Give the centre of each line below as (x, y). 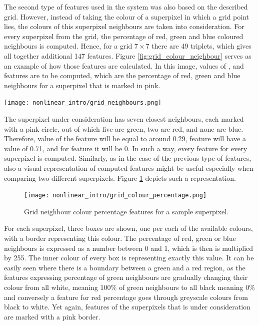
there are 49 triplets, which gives (201, 46)
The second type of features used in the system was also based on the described (126, 7)
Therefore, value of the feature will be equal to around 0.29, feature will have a (125, 138)
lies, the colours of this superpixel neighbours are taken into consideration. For (124, 26)
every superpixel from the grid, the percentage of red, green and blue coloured (124, 36)
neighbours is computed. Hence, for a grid (68, 46)
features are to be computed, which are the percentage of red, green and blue (122, 75)
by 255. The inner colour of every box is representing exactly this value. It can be (129, 258)
